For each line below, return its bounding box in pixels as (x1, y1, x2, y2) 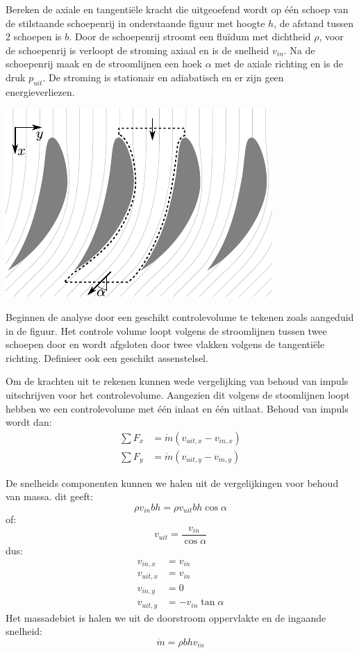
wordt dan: (6, 415, 52, 429)
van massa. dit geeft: (6, 489, 94, 504)
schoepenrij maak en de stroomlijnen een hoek (6, 56, 202, 71)
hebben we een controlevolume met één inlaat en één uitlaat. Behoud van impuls (6, 401, 349, 415)
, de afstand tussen (274, 15, 354, 30)
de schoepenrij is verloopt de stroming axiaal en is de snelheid (6, 42, 269, 57)
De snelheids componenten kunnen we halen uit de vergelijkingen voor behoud (6, 475, 339, 490)
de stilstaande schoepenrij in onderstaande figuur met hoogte (6, 15, 265, 30)
